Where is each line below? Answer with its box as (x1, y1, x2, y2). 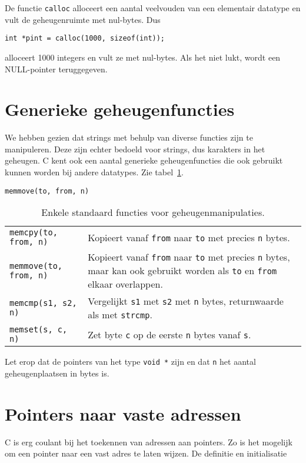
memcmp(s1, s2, (9, 298, 77, 308)
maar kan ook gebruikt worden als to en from (88, 264, 277, 278)
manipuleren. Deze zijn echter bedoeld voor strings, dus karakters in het (5, 142, 265, 155)
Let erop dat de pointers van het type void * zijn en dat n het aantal (5, 355, 256, 368)
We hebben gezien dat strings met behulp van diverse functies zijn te (5, 131, 253, 144)
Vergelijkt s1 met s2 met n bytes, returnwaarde (88, 294, 284, 308)
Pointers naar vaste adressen (5, 401, 241, 425)
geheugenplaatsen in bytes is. (5, 367, 109, 379)
